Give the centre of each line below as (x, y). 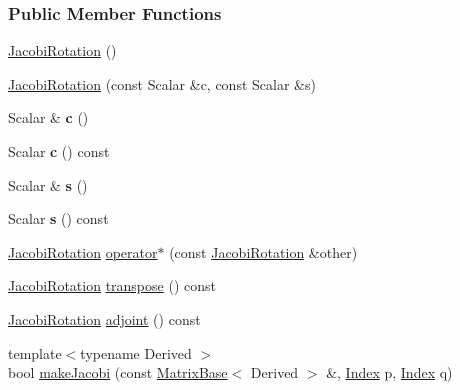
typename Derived (136, 352)
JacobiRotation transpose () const (112, 285)
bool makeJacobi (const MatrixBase (118, 372)
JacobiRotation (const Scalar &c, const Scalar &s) (162, 83)
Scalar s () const (58, 218)
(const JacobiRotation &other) (263, 251)
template (35, 352)
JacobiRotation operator (83, 251)
